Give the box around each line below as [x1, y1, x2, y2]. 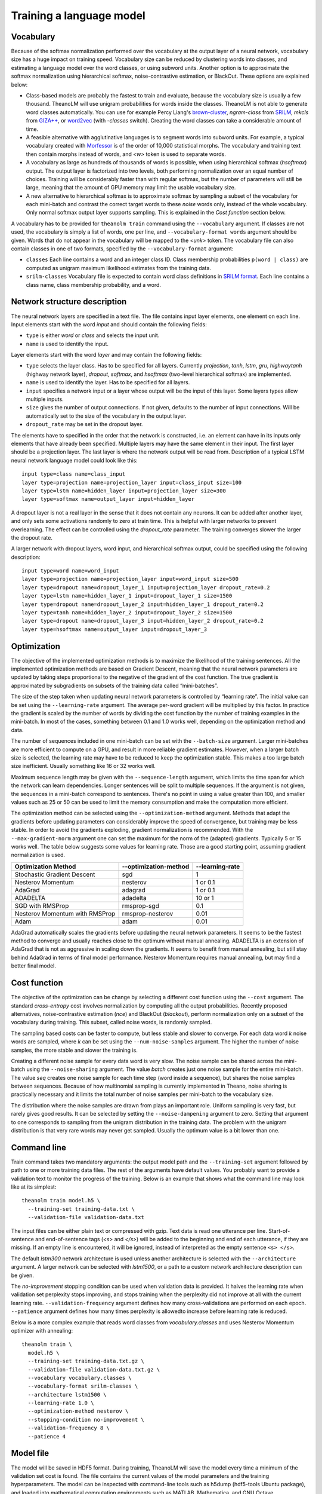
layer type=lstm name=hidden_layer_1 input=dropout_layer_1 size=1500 [21, 592, 233, 599]
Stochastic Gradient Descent [14, 870, 95, 878]
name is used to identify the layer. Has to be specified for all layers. [26, 379, 190, 386]
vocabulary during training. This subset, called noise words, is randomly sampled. [11, 1019, 212, 1026]
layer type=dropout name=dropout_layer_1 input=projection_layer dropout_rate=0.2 [21, 584, 270, 591]
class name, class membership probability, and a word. [26, 281, 161, 288]
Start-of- [268, 1227, 290, 1234]
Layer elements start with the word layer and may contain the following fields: [11, 351, 202, 359]
